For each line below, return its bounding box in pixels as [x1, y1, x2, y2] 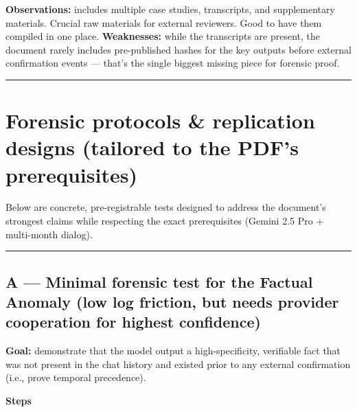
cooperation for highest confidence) [5, 311, 261, 332]
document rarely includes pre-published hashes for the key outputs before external [5, 42, 352, 56]
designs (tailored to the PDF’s [5, 133, 299, 161]
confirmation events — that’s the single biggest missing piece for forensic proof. [5, 56, 340, 70]
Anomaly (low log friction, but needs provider [5, 291, 339, 312]
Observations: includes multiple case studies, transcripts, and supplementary [5, 2, 335, 16]
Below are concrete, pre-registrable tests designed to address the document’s [5, 200, 326, 214]
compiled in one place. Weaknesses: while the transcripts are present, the [5, 29, 321, 43]
